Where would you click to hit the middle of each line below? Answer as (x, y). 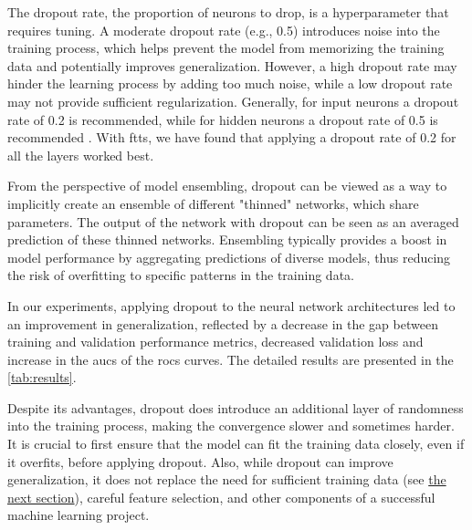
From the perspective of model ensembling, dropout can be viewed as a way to (227, 186)
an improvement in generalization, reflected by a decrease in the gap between (223, 323)
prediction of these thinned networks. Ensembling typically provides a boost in (227, 239)
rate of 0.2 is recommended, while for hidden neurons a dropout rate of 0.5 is (223, 119)
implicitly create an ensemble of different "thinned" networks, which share (213, 203)
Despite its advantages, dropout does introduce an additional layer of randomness (236, 407)
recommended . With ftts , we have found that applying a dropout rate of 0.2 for (232, 137)
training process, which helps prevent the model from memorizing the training (226, 48)
